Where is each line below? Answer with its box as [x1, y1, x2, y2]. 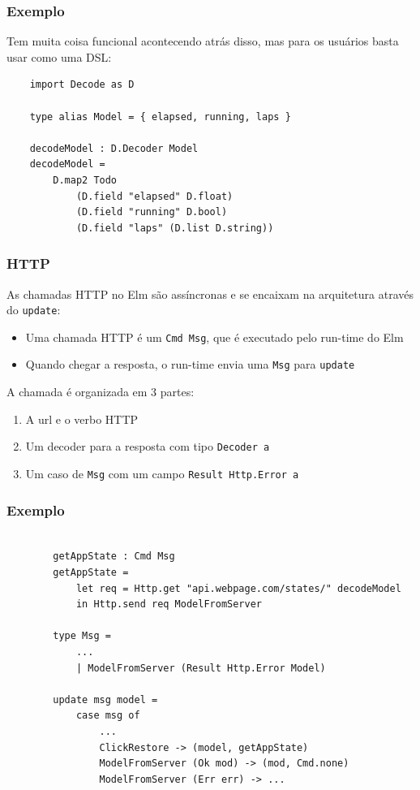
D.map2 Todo [53, 174, 118, 186]
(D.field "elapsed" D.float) [75, 190, 234, 202]
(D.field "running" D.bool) [75, 206, 228, 218]
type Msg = [53, 630, 111, 642]
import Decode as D [29, 79, 135, 91]
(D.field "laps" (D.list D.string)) [75, 222, 274, 234]
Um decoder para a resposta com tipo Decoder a [25, 438, 270, 455]
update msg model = [53, 693, 158, 706]
